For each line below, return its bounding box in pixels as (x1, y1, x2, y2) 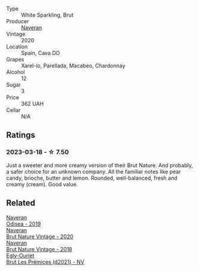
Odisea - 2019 (6, 220, 41, 227)
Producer (6, 18, 29, 24)
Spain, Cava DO (21, 50, 60, 56)
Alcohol (6, 69, 25, 75)
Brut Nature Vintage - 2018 (6, 245, 73, 252)
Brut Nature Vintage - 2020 (6, 233, 74, 240)
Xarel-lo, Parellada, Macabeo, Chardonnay (21, 62, 125, 69)
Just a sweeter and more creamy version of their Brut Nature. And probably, (6, 161, 193, 169)
